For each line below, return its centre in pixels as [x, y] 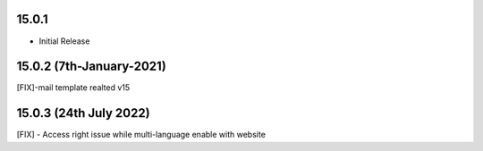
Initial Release [64, 41]
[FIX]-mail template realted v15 [73, 88]
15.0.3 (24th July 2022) [84, 113]
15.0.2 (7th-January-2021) [92, 67]
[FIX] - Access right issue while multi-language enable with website [141, 135]
